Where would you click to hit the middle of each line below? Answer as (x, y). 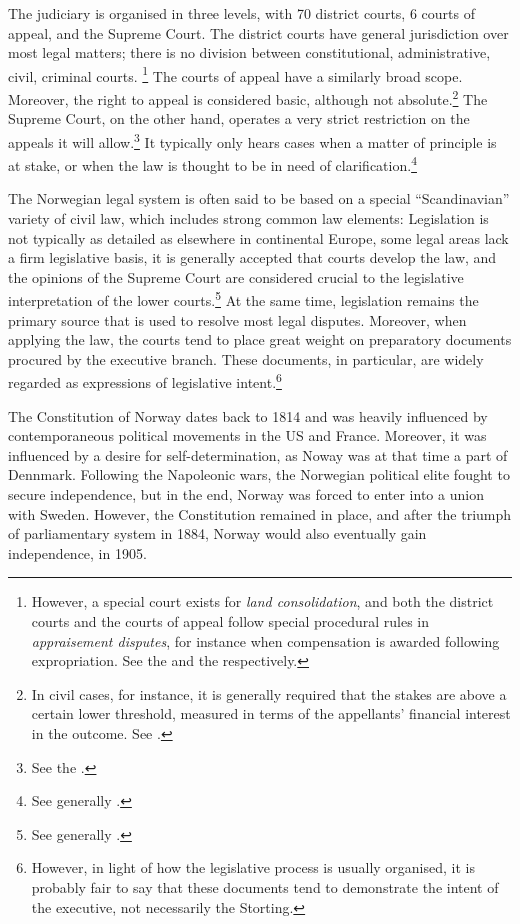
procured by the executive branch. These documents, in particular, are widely (246, 358)
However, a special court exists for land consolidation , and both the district (262, 601)
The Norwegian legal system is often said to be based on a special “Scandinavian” (259, 198)
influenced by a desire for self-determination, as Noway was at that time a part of (258, 454)
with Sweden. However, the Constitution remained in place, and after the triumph (260, 513)
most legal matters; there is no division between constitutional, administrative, (249, 52)
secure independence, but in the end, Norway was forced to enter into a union (246, 494)
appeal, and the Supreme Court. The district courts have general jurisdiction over (258, 32)
